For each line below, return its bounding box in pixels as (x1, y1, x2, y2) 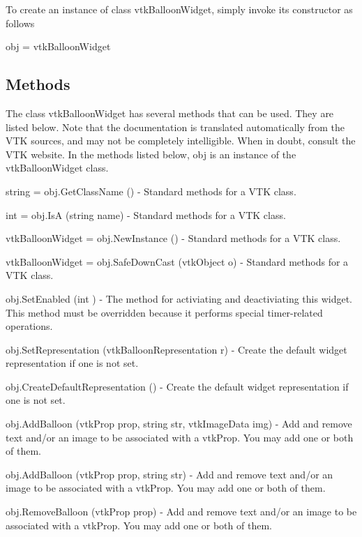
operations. (6, 319, 53, 333)
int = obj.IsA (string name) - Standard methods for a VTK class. (6, 207, 286, 222)
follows (6, 15, 35, 30)
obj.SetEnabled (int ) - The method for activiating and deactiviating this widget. (6, 291, 352, 305)
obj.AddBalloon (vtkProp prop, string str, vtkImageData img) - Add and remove (6, 416, 352, 431)
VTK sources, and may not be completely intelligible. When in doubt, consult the (6, 133, 356, 148)
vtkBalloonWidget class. (6, 160, 109, 175)
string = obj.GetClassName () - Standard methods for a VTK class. (6, 183, 296, 198)
